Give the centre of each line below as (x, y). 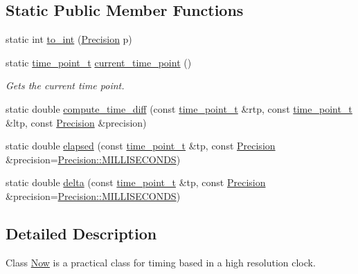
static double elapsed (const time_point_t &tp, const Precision (141, 146)
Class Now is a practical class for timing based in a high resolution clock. (161, 262)
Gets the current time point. (65, 85)
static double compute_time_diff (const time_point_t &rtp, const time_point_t (179, 108)
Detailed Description (81, 233)
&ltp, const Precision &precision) (76, 122)
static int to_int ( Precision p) (69, 39)
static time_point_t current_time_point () (99, 62)
